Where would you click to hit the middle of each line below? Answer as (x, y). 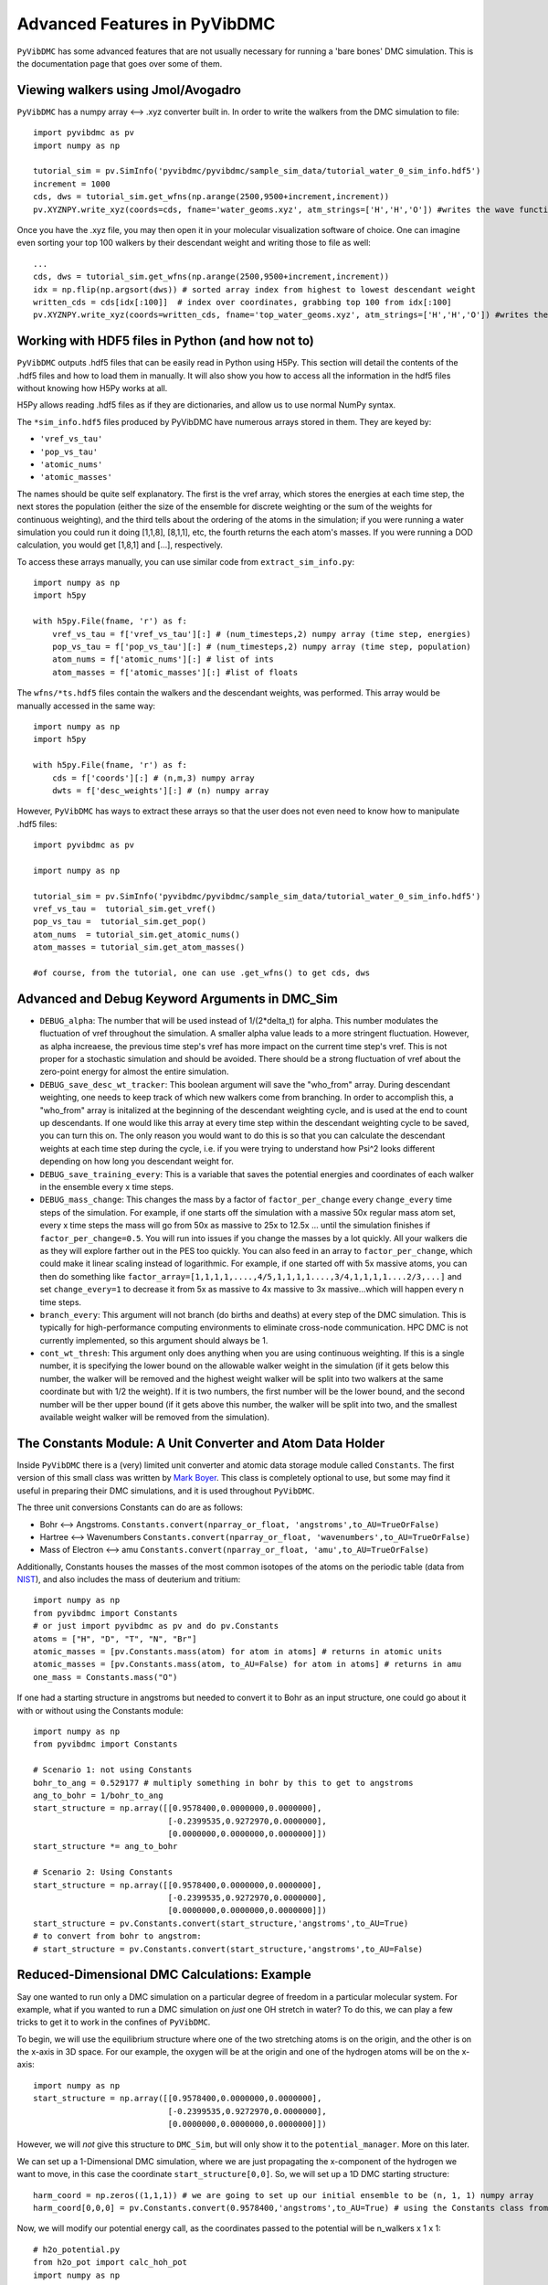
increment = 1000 (72, 184)
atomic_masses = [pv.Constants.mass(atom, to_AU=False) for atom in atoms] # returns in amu (248, 1664)
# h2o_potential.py (77, 2249)
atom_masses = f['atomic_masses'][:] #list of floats (175, 672)
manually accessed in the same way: (86, 706)
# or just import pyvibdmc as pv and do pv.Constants (156, 1626)
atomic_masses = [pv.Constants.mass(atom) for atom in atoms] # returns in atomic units (238, 1652)
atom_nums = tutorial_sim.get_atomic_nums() (137, 934)
